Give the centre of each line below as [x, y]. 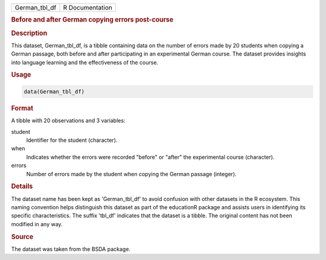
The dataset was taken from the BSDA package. [71, 249]
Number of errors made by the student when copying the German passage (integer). [131, 174]
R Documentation [88, 8]
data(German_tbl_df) [54, 91]
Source [22, 236]
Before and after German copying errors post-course [92, 20]
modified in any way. [37, 224]
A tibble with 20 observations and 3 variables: [68, 121]
